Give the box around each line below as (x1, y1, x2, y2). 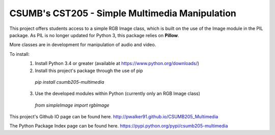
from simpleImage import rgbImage (35, 102, 109, 108)
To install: (9, 51, 30, 57)
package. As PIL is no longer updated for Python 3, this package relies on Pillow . (9, 32, 179, 38)
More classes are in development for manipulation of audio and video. (9, 42, 156, 48)
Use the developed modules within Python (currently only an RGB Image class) (35, 90, 201, 96)
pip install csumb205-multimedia (35, 79, 104, 85)
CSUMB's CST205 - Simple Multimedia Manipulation (9, 8, 237, 19)
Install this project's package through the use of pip (35, 68, 143, 74)
